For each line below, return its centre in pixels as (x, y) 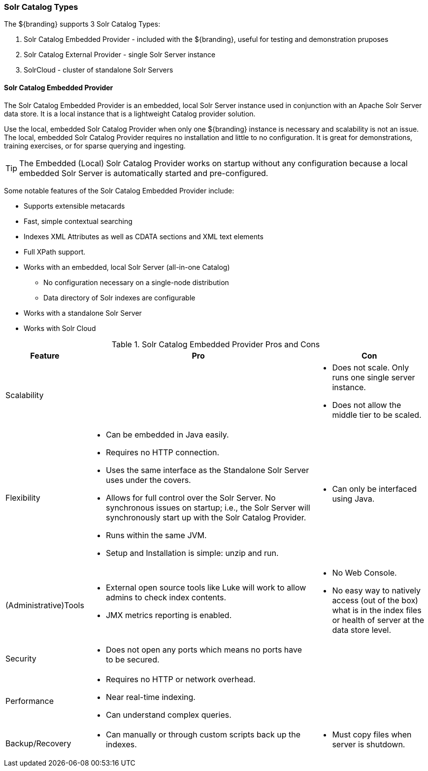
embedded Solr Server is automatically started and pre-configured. (144, 173)
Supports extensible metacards (74, 206)
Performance (30, 701)
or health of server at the (378, 620)
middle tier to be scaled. (377, 415)
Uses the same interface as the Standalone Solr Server (207, 470)
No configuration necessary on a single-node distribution (136, 282)
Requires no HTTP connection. (163, 452)
